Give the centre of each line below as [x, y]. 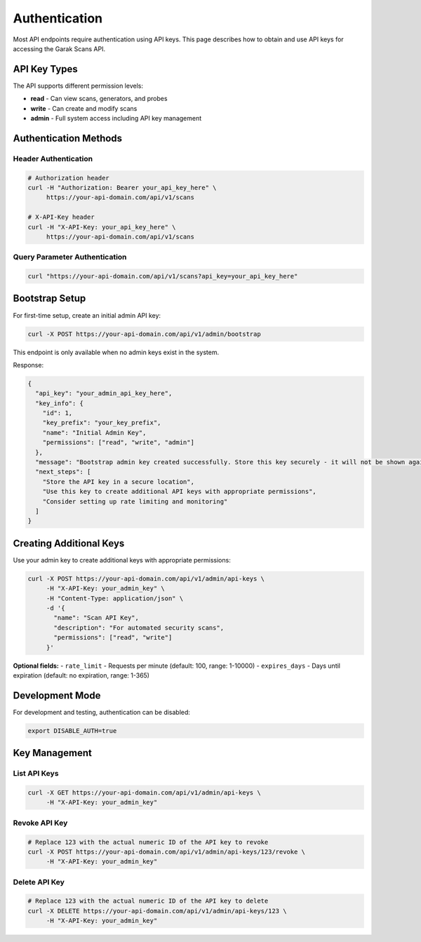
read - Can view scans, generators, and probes [99, 99]
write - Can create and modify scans [84, 108]
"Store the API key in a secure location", [118, 482]
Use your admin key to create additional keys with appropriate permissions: [122, 560]
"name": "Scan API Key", [96, 618]
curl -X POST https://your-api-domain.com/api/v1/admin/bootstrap [144, 334]
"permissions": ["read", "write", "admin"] [118, 443]
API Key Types [46, 69]
